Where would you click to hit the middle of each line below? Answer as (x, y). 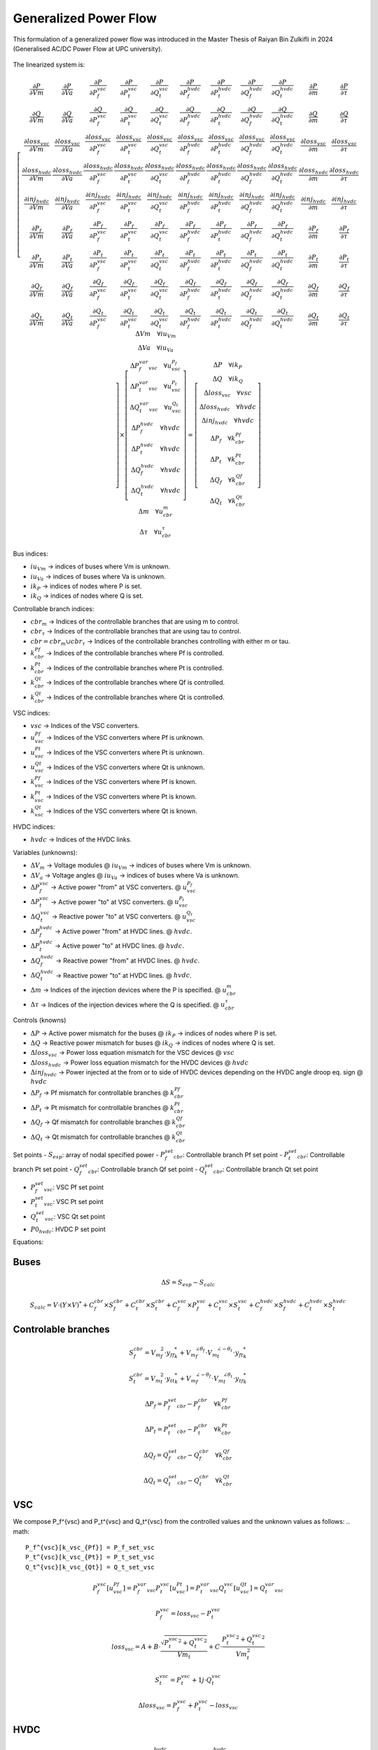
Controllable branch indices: (54, 608)
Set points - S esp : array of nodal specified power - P (89, 1155)
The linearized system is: (49, 65)
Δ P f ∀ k (223, 439)
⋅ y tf (238, 1379)
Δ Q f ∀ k (223, 481)
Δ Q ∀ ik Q (228, 380)
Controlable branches (61, 1329)
